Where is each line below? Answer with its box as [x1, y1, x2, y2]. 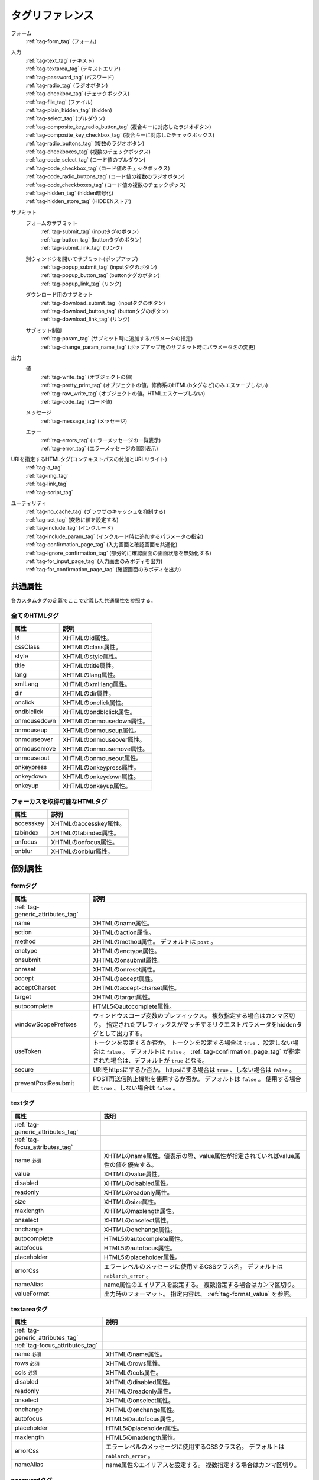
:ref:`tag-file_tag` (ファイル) [25, 98, 93, 105]
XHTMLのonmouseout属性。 [62, 754, 142, 762]
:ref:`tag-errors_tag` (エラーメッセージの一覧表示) [40, 436, 161, 443]
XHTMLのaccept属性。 [92, 974, 157, 983]
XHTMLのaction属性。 [92, 928, 155, 937]
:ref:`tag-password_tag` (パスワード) [25, 73, 115, 81]
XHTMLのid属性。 [62, 634, 113, 642]
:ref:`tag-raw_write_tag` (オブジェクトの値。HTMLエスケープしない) [40, 390, 206, 397]
